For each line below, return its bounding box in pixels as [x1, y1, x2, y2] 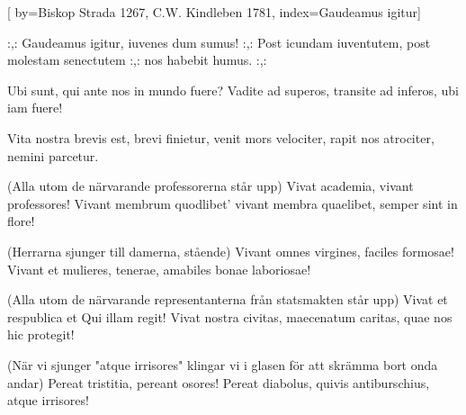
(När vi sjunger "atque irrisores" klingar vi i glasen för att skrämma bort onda [7, 355, 438, 374]
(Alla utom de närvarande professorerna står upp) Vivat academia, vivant [7, 176, 414, 195]
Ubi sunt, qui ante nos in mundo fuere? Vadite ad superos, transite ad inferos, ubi [7, 80, 459, 99]
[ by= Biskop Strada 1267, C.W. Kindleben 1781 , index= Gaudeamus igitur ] [7, 3, 421, 21]
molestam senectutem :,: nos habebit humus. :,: [7, 50, 267, 69]
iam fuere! [7, 98, 63, 117]
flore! [7, 212, 35, 230]
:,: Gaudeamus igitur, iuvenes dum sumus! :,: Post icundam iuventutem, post [7, 32, 431, 51]
